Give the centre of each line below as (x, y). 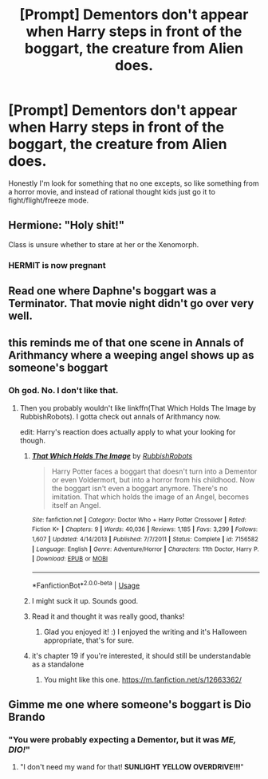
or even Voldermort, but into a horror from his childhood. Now (153, 479)
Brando (27, 717)
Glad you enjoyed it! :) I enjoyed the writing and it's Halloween (145, 631)
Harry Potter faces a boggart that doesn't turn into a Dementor (154, 471)
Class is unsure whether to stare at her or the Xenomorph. (104, 244)
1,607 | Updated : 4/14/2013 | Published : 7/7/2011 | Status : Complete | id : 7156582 (145, 540)
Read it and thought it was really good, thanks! (108, 616)
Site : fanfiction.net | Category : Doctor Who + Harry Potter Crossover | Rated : (139, 520)
